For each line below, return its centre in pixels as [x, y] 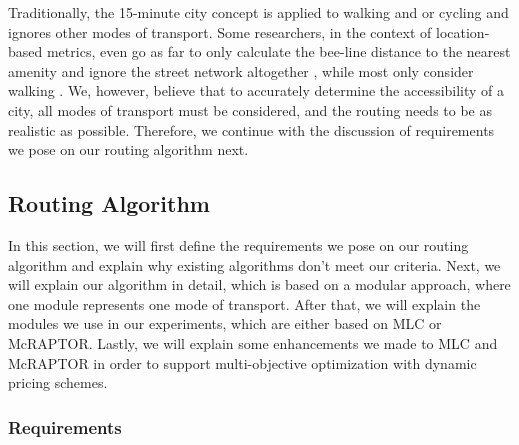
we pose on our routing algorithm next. [128, 149]
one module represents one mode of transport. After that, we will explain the [244, 303]
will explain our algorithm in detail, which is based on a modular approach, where [259, 284]
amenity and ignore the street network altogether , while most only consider [241, 70]
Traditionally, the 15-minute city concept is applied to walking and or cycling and [258, 12]
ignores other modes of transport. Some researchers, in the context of [220, 31]
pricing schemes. [58, 382]
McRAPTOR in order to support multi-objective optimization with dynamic [242, 362]
